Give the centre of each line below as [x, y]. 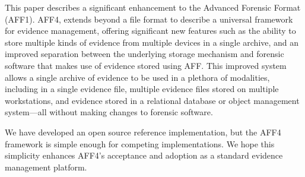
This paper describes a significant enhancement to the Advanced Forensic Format [153, 7]
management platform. [46, 167]
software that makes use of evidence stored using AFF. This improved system [146, 65]
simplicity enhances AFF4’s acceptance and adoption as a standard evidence [144, 155]
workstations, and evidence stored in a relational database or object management [152, 100]
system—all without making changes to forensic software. [109, 112]
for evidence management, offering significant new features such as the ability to [150, 31]
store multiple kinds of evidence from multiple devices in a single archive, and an [152, 42]
